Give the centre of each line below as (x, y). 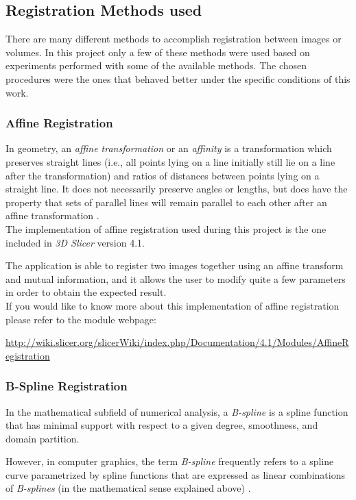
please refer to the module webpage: (81, 319)
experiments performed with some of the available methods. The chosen (156, 65)
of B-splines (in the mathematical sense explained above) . (128, 488)
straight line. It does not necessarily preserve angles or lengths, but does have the (177, 189)
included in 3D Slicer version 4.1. (75, 242)
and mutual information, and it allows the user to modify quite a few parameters (176, 278)
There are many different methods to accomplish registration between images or (174, 39)
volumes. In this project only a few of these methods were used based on (158, 52)
